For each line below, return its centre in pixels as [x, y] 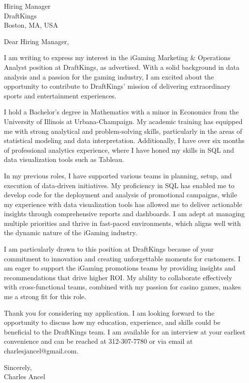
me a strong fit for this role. [45, 296]
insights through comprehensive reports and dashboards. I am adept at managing [124, 214]
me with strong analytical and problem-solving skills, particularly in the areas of [123, 131]
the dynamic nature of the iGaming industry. [71, 232]
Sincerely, [18, 367]
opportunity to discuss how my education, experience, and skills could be [112, 322]
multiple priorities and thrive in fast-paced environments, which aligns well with [123, 223]
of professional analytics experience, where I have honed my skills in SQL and [119, 150]
